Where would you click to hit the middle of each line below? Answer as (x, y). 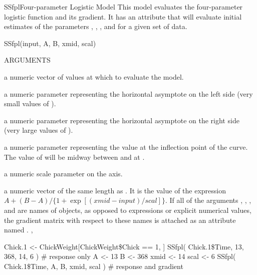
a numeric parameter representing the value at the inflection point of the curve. (126, 147)
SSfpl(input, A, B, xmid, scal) (50, 43)
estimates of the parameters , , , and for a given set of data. (96, 26)
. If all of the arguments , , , (208, 200)
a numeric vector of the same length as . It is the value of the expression (115, 190)
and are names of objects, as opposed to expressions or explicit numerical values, (128, 210)
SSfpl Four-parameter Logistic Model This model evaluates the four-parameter (123, 7)
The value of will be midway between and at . (74, 157)
